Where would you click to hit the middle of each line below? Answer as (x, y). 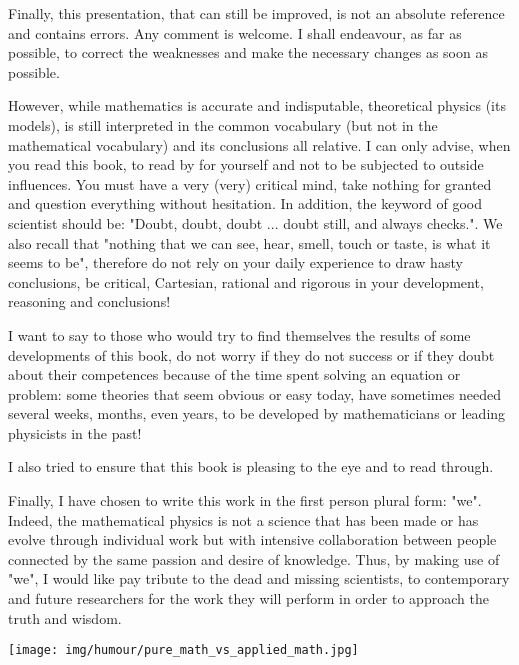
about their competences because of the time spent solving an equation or (234, 374)
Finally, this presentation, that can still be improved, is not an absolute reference (256, 13)
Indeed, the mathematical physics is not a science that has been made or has (243, 519)
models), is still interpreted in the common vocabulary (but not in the (223, 124)
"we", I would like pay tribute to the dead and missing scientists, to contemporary (259, 578)
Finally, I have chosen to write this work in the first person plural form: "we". (245, 500)
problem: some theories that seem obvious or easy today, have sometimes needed (254, 393)
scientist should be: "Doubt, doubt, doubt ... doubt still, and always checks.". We (255, 222)
